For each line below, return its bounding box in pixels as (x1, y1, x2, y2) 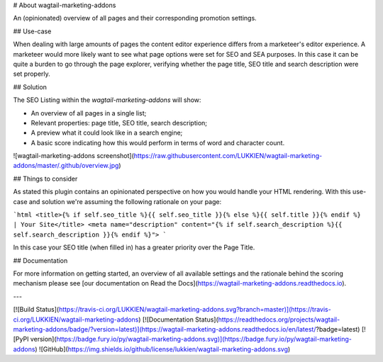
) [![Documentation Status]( (138, 315, 219, 324)
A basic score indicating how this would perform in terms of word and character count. (30, 138, 285, 147)
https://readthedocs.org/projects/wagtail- (218, 315, 340, 324)
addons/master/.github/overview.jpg (13, 162, 119, 170)
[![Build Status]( (13, 305, 60, 314)
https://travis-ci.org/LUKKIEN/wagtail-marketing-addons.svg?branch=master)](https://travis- (58, 305, 331, 314)
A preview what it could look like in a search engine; (30, 128, 183, 137)
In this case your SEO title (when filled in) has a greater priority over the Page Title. (13, 243, 255, 251)
